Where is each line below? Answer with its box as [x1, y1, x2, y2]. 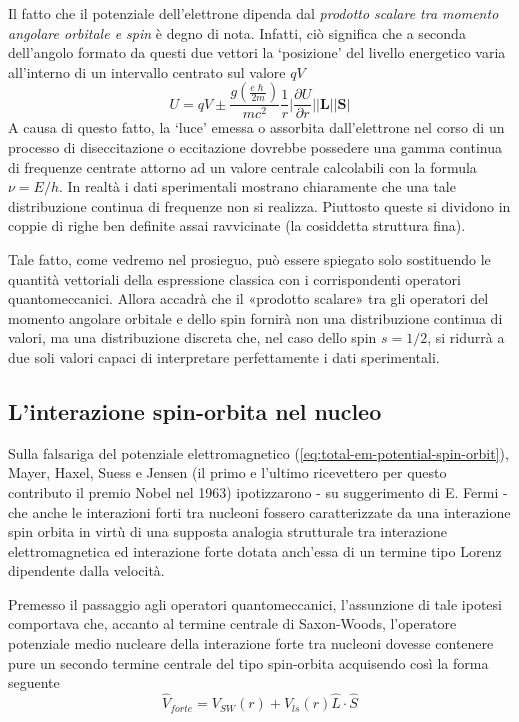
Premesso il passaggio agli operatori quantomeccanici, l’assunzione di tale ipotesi [8, 593, 502, 614]
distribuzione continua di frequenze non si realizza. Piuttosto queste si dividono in [8, 195, 511, 216]
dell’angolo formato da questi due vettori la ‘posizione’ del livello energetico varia [8, 42, 506, 63]
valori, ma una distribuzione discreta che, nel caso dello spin [8, 327, 377, 348]
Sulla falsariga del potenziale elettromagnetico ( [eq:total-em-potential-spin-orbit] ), [8, 442, 509, 463]
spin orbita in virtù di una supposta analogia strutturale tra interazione [8, 521, 447, 542]
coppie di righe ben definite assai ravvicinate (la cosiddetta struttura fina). [8, 215, 466, 236]
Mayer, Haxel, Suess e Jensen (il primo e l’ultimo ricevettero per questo [8, 462, 447, 483]
